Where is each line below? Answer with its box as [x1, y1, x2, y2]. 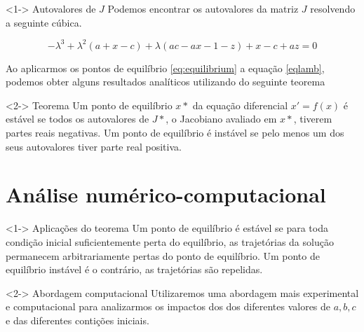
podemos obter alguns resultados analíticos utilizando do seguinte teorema [6, 74, 325, 89]
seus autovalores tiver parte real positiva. [6, 139, 182, 153]
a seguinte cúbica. [6, 15, 82, 29]
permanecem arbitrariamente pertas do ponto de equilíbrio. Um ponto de [6, 248, 320, 263]
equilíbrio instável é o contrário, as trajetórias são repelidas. [6, 262, 263, 277]
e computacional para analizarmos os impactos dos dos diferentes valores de [6, 299, 331, 314]
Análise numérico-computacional [6, 180, 326, 209]
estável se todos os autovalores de [6, 111, 149, 126]
